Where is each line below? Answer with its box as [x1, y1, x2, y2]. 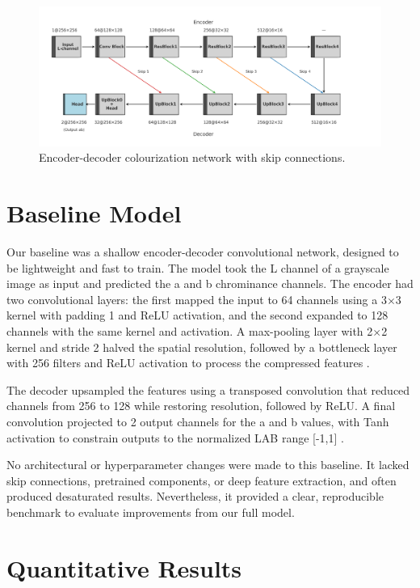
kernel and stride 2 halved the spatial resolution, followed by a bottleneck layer [6, 338, 397, 355]
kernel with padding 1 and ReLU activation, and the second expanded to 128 [6, 307, 388, 324]
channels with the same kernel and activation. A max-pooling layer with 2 [6, 322, 373, 339]
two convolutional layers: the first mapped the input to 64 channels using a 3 [6, 290, 387, 307]
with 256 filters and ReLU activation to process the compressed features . [6, 354, 370, 371]
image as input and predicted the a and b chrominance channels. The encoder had [6, 275, 414, 292]
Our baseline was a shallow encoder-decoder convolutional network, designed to [6, 243, 399, 260]
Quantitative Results [6, 551, 242, 584]
